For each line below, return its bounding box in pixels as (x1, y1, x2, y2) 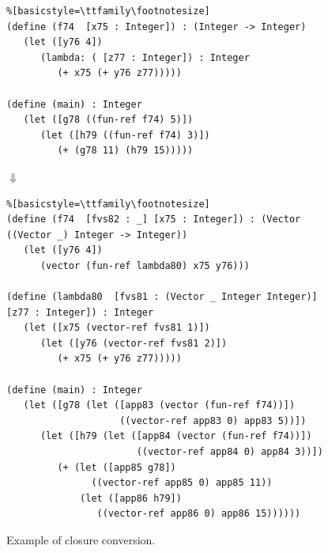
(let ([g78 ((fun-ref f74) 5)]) (23, 114, 194, 126)
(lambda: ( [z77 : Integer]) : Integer (40, 51, 250, 63)
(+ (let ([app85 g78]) (57, 461, 176, 473)
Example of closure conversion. (6, 532, 156, 547)
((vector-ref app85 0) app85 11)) (91, 477, 273, 489)
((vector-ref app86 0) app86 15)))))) (96, 508, 301, 520)
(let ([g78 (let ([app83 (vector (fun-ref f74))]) (23, 400, 296, 411)
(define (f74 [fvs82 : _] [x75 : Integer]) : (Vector (6, 214, 301, 225)
